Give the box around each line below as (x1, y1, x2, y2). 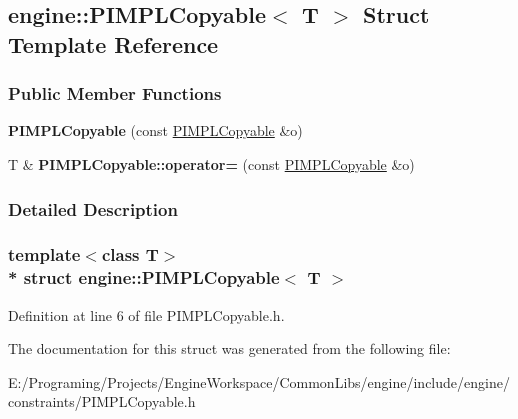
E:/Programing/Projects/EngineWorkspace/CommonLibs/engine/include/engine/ (8, 371, 510, 392)
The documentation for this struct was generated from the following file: (8, 338, 451, 359)
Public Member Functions (8, 81, 222, 106)
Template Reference (8, 28, 219, 59)
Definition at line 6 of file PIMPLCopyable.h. (8, 304, 285, 325)
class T (101, 242, 159, 267)
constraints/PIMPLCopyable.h (8, 391, 196, 412)
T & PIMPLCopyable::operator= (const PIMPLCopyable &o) (8, 153, 415, 174)
